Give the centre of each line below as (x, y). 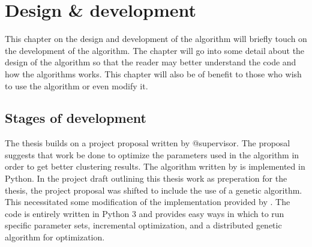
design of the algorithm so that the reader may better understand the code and (151, 62)
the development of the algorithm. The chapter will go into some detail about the (155, 50)
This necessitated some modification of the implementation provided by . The (148, 202)
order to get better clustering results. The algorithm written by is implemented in (155, 166)
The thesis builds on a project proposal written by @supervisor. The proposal (148, 143)
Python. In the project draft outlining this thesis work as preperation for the (146, 178)
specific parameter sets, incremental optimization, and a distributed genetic (143, 225)
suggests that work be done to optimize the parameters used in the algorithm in (152, 154)
